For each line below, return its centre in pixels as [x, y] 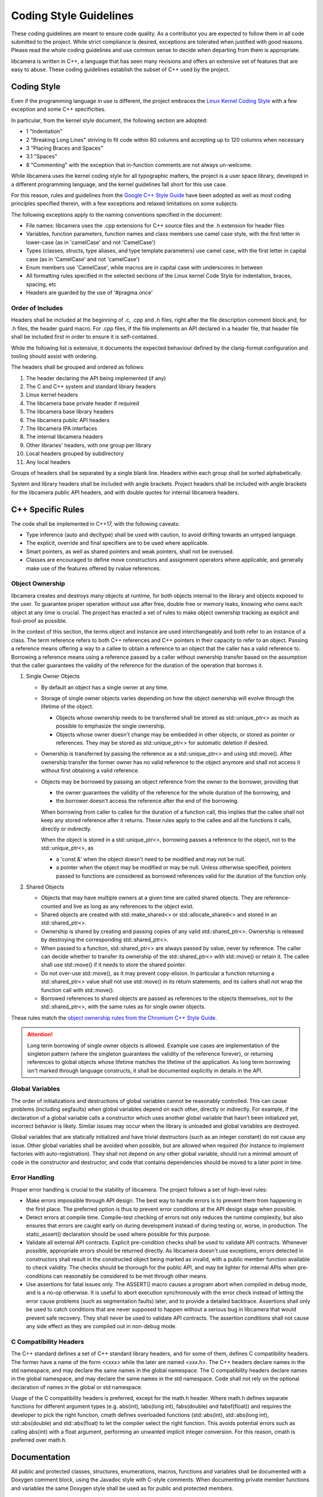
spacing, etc [41, 284]
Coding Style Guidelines [72, 16]
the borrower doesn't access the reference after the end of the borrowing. [147, 801]
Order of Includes [37, 308]
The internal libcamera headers [65, 437]
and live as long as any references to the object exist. [129, 906]
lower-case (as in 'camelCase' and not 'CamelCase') [91, 242]
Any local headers [48, 462]
